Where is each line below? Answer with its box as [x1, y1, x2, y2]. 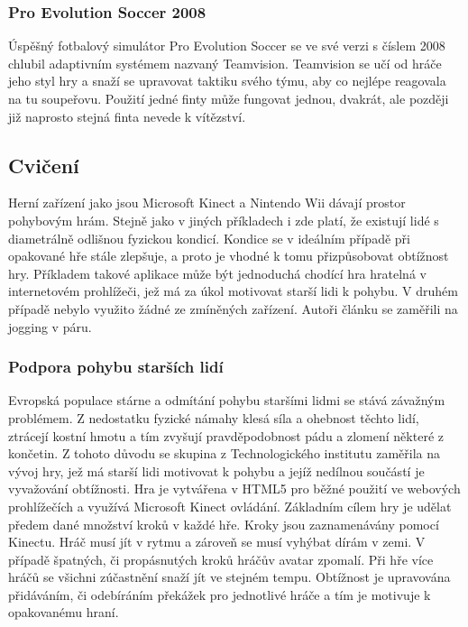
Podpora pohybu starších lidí [8, 355, 224, 378]
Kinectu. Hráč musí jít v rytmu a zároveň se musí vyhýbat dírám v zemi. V [8, 532, 426, 551]
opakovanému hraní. [8, 603, 119, 622]
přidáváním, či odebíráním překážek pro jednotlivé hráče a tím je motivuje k [8, 585, 431, 604]
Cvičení [8, 151, 79, 179]
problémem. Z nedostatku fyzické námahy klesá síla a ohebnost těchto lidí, [8, 408, 419, 427]
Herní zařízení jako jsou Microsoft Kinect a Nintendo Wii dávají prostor [8, 193, 406, 212]
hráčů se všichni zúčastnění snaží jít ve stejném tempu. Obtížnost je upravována [8, 567, 451, 586]
